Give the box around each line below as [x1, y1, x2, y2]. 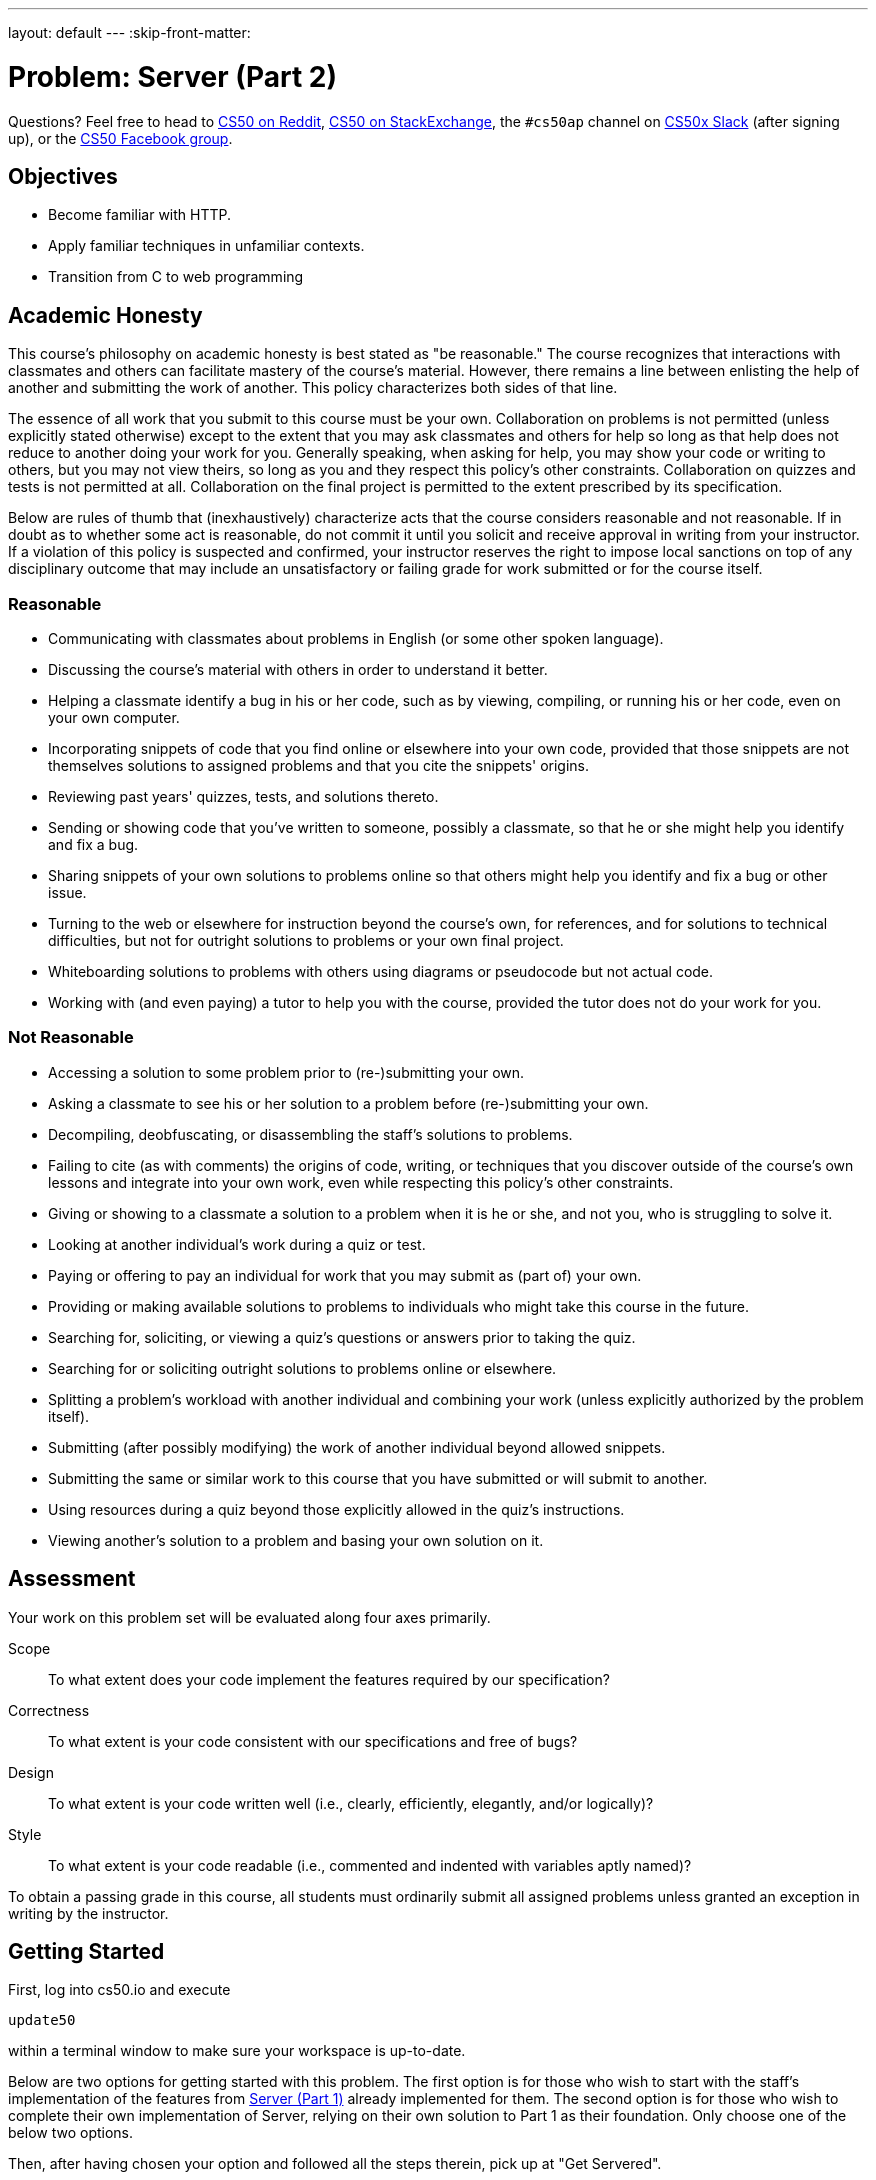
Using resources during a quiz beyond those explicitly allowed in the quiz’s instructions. [48, 1500, 625, 1518]
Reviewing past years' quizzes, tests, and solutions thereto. [48, 787, 439, 805]
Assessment [8, 1566, 136, 1592]
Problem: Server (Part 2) [8, 59, 337, 94]
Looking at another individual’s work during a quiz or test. [48, 1235, 426, 1253]
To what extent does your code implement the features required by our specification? [48, 1670, 610, 1688]
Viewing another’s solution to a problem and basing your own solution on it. [48, 1531, 544, 1549]
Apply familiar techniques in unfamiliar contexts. [48, 237, 365, 255]
